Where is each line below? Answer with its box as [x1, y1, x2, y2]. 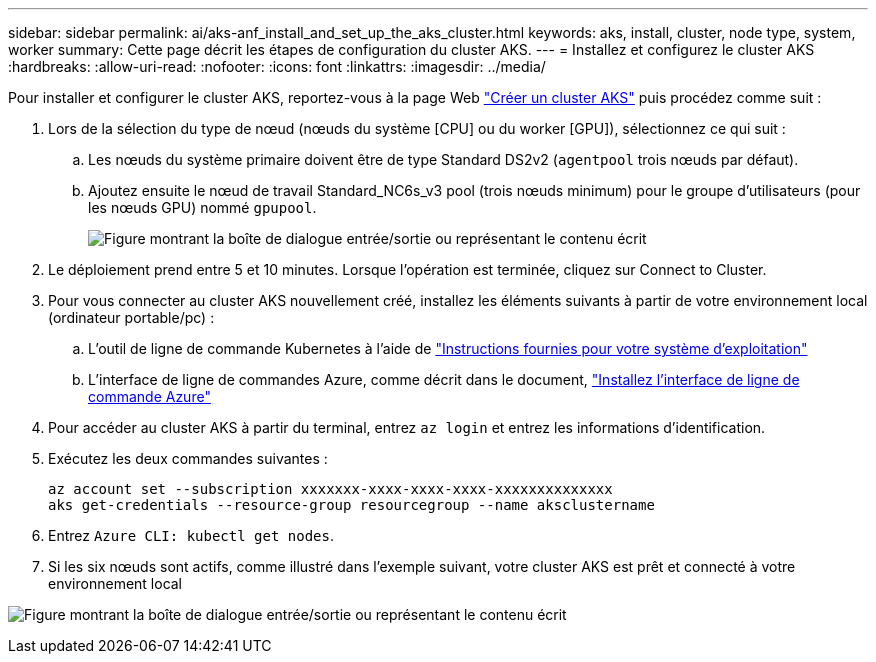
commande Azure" [88, 388, 211, 405]
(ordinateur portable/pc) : [48, 309, 215, 326]
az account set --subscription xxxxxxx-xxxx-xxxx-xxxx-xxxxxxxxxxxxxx [48, 481, 613, 497]
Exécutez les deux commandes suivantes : [48, 450, 328, 467]
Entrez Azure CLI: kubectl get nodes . [48, 527, 334, 544]
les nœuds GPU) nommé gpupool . [88, 199, 317, 216]
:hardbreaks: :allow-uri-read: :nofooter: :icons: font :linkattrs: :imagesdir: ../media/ [8, 58, 546, 75]
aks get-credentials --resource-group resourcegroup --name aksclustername [48, 497, 655, 513]
